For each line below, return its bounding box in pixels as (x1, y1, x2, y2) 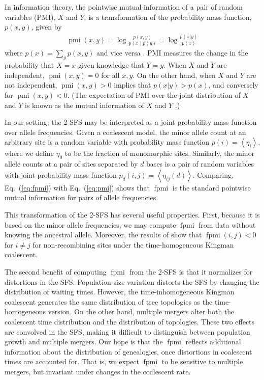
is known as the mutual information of (25, 99, 144, 110)
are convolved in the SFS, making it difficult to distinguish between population (5, 326, 250, 337)
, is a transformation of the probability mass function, (84, 11, 252, 22)
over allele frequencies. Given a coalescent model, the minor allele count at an (5, 126, 246, 137)
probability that (5, 60, 54, 70)
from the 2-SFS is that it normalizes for (129, 266, 253, 277)
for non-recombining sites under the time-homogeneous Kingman (32, 239, 234, 250)
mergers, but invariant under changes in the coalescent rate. (5, 366, 191, 376)
